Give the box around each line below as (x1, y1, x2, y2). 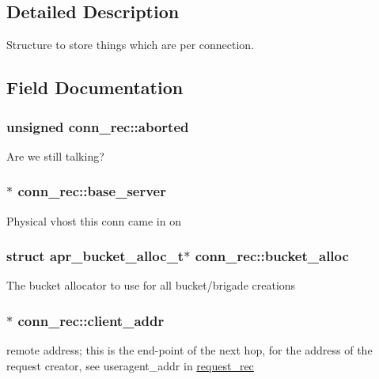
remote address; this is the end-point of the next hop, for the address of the (6, 342, 373, 358)
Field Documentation (6, 75, 184, 100)
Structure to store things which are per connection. (6, 36, 255, 53)
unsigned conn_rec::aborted (6, 116, 189, 136)
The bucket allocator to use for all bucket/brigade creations (6, 277, 296, 294)
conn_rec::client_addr (17, 310, 165, 330)
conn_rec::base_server (17, 181, 166, 201)
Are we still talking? (6, 147, 104, 164)
